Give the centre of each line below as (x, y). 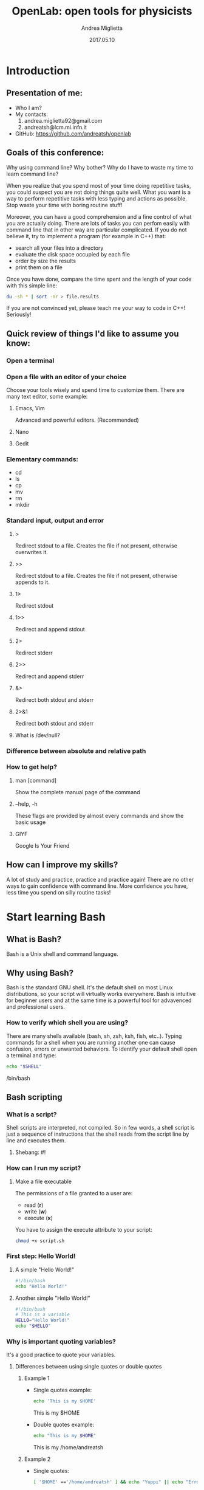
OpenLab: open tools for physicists (102, 11)
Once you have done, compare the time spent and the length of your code (99, 279)
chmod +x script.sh (40, 1241)
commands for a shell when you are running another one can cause (91, 1042)
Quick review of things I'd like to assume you (93, 333)
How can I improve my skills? (62, 865)
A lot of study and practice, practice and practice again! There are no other (100, 879)
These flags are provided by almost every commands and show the (99, 815)
